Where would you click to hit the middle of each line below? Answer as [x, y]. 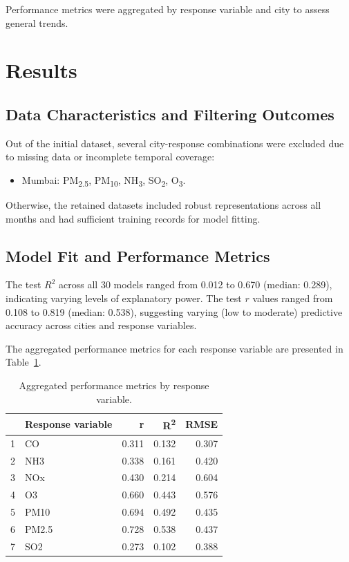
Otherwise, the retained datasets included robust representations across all [163, 205]
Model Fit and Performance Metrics [138, 255]
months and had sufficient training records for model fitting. [133, 218]
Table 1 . [23, 362]
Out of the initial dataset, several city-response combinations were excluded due [175, 143]
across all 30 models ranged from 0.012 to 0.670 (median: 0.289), [196, 284]
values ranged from [293, 298]
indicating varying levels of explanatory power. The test [124, 298]
